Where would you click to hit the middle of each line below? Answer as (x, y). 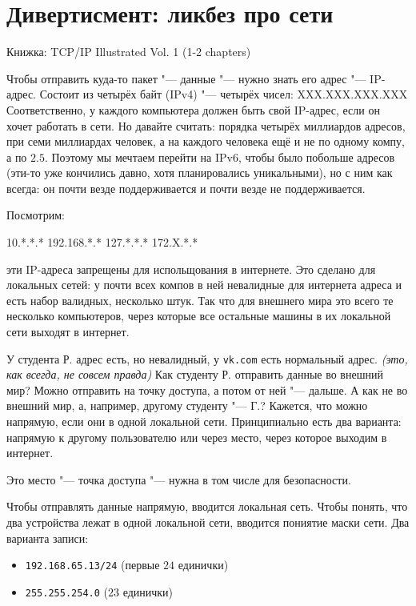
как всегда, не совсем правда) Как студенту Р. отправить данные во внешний (195, 374)
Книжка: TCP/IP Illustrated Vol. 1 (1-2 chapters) (129, 52)
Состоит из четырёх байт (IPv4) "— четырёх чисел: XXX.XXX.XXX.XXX (224, 94)
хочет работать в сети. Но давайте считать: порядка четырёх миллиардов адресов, (206, 125)
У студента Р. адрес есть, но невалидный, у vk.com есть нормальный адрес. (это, (207, 358)
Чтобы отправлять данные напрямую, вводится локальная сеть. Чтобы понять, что (207, 506)
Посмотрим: (36, 215)
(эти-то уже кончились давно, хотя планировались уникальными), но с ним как (200, 173)
